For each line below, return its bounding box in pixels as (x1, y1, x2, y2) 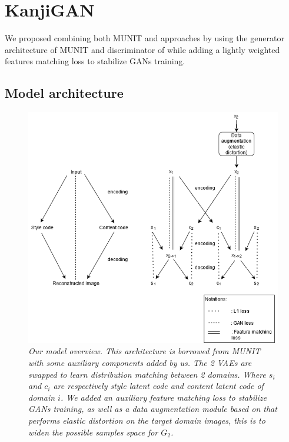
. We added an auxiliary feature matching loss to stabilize (60, 391, 267, 403)
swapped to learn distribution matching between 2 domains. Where (28, 368, 266, 380)
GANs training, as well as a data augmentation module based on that (28, 403, 277, 415)
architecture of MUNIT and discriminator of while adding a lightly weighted (5, 43, 280, 55)
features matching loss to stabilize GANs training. (5, 55, 185, 67)
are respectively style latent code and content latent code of (53, 380, 264, 392)
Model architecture (5, 84, 124, 102)
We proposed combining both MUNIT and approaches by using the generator (5, 32, 284, 44)
